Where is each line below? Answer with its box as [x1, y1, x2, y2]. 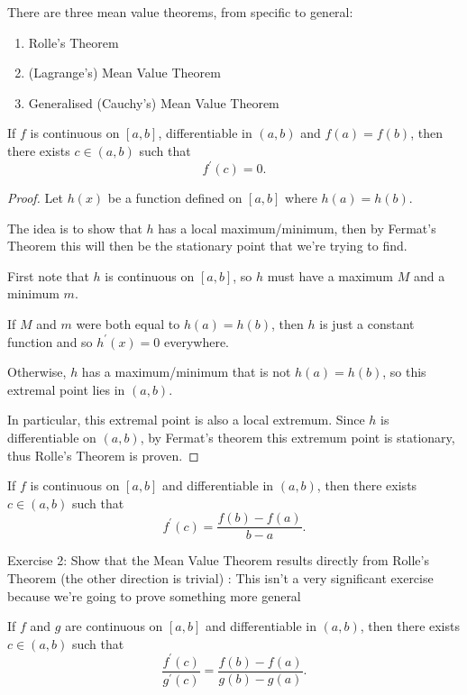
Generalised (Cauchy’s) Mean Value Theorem [28, 93, 279, 112]
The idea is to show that [7, 218, 142, 237]
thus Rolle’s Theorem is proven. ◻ [7, 445, 199, 464]
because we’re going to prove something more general [7, 586, 301, 605]
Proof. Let [7, 188, 63, 207]
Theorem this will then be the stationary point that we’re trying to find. [7, 236, 407, 255]
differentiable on [7, 428, 96, 446]
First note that [7, 266, 89, 285]
